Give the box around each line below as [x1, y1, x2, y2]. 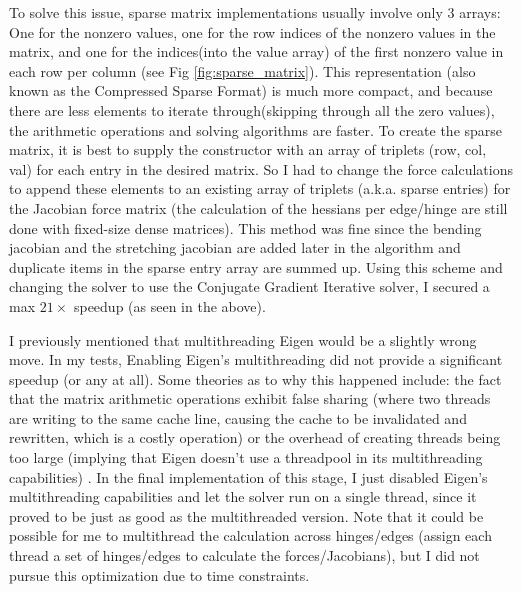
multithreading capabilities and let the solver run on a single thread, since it [9, 486, 477, 507]
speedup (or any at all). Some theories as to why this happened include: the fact [9, 368, 502, 389]
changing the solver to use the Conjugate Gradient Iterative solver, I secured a [9, 276, 490, 297]
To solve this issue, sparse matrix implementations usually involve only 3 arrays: [9, 2, 501, 22]
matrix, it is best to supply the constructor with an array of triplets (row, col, [9, 139, 487, 160]
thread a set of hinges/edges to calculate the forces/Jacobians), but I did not [9, 545, 480, 566]
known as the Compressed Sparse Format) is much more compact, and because [9, 80, 493, 101]
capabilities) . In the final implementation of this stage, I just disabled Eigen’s [9, 466, 488, 487]
